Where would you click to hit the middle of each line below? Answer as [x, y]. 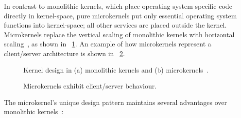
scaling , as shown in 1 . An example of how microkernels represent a [108, 44]
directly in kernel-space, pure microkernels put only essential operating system [120, 15]
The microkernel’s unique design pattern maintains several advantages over [116, 102]
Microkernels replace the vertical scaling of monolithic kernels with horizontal [119, 34]
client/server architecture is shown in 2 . [64, 53]
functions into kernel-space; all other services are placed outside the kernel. [115, 25]
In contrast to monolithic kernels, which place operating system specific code [118, 6]
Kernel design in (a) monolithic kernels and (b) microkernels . [116, 69]
